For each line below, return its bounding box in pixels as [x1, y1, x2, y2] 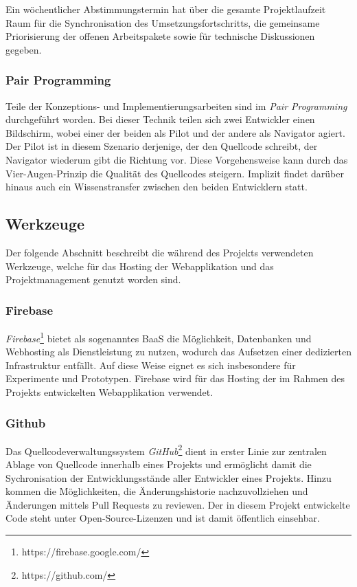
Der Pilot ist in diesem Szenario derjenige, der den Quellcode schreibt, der [5, 139, 318, 153]
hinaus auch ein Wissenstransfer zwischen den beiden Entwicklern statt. [5, 179, 308, 194]
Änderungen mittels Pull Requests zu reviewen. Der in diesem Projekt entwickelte [5, 497, 350, 511]
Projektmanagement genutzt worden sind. [5, 272, 181, 287]
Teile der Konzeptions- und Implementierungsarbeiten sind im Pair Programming [5, 98, 347, 113]
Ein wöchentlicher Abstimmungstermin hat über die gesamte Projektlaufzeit [5, 2, 326, 16]
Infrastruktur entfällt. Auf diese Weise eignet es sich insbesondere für [5, 357, 296, 372]
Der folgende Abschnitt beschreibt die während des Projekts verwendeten [5, 245, 314, 259]
